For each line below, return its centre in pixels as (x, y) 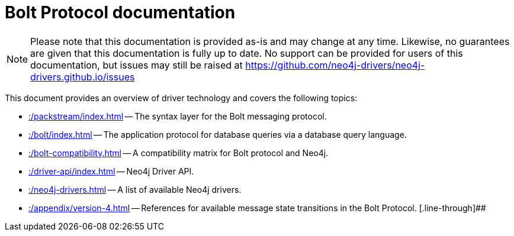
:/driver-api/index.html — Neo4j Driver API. (111, 171)
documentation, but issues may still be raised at (136, 65)
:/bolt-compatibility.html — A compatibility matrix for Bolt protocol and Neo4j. (179, 153)
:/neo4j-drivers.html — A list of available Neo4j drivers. (135, 189)
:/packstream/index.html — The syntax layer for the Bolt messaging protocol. (178, 116)
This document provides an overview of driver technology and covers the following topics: (181, 98)
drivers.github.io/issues (83, 77)
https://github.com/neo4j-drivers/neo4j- (335, 65)
